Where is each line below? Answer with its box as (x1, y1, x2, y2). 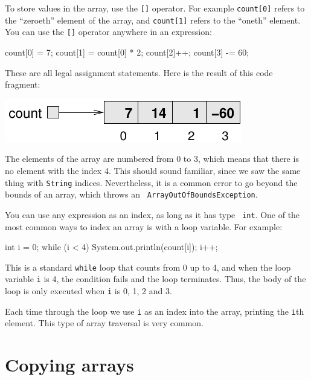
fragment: (5, 78, 40, 91)
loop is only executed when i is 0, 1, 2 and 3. (5, 285, 172, 297)
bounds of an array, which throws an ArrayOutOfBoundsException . (5, 188, 258, 201)
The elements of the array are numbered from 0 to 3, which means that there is (5, 152, 299, 165)
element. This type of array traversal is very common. (5, 317, 204, 329)
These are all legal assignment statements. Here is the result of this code (5, 66, 273, 79)
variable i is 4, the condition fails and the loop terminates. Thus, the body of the (5, 272, 306, 285)
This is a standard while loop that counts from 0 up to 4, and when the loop (5, 260, 291, 273)
